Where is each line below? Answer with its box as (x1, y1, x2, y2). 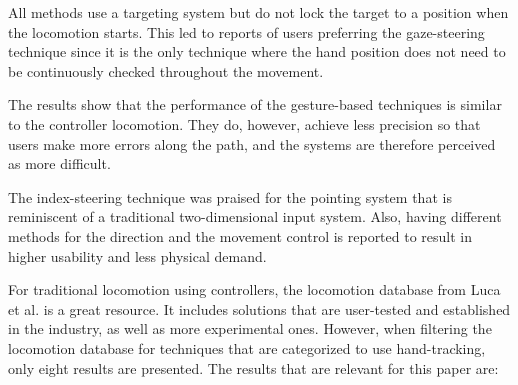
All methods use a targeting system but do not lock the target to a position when (8, 2, 509, 22)
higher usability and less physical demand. (8, 245, 267, 266)
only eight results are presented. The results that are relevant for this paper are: (8, 357, 499, 378)
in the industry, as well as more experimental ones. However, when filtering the (8, 318, 492, 339)
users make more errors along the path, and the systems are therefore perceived (8, 133, 496, 154)
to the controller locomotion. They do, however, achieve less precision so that (8, 113, 481, 134)
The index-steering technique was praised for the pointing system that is (8, 186, 452, 207)
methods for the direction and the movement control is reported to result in (8, 225, 473, 246)
